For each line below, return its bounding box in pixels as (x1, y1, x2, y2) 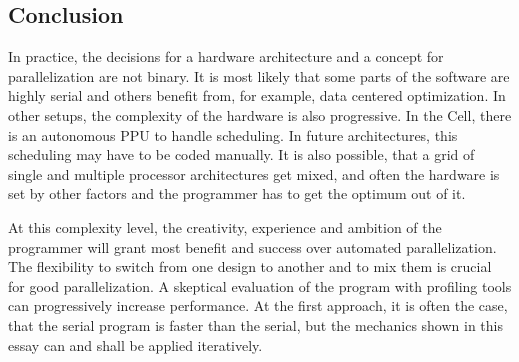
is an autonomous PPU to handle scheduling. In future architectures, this (8, 124, 458, 145)
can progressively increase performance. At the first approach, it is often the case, (8, 295, 508, 316)
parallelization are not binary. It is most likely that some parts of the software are (8, 65, 510, 86)
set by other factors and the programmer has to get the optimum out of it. (8, 183, 466, 204)
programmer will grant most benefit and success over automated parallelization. (8, 236, 497, 257)
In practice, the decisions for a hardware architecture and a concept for (8, 46, 444, 67)
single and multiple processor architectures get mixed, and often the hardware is (8, 163, 500, 184)
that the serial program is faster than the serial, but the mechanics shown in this (8, 314, 503, 335)
